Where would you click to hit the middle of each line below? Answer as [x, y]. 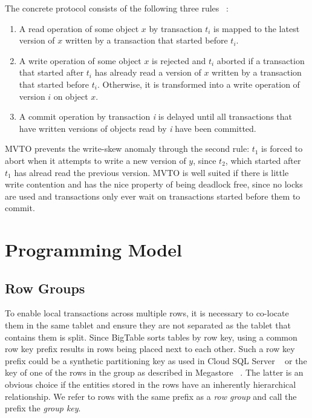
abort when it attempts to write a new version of [96, 160]
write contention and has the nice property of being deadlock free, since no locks [154, 184]
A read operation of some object [79, 28]
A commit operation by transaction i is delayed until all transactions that [155, 116]
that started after [51, 72]
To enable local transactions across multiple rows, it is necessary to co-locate [147, 313]
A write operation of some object [80, 60]
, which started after [263, 160]
